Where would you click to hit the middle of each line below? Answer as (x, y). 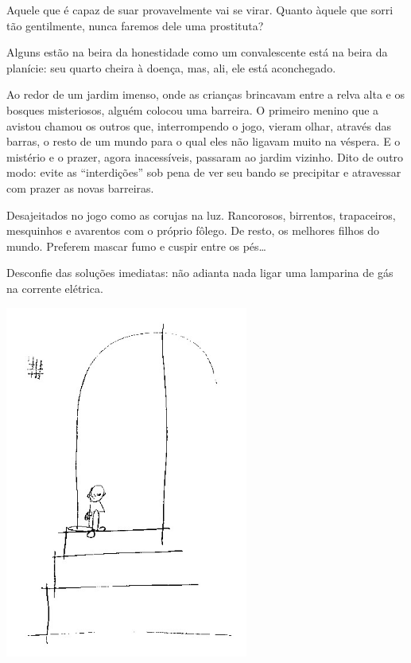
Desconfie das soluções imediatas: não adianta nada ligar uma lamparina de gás (200, 273)
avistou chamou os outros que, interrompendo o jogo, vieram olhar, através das (199, 125)
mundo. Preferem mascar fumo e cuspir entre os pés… (136, 246)
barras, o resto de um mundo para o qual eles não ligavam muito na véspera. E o (204, 141)
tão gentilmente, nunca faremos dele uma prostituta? (135, 25)
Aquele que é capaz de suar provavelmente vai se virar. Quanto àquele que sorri (200, 10)
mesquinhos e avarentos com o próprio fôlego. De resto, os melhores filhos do (193, 230)
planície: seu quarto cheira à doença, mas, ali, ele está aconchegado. (171, 67)
